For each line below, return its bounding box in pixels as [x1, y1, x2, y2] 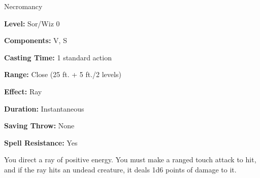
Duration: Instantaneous [4, 103, 84, 114]
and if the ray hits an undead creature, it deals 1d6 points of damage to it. [4, 164, 237, 174]
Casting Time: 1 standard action [4, 52, 112, 62]
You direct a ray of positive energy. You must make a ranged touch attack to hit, [4, 154, 256, 165]
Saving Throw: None [4, 120, 75, 131]
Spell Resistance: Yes [4, 137, 78, 148]
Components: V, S [4, 35, 67, 46]
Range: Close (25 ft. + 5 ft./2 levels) [4, 69, 121, 80]
